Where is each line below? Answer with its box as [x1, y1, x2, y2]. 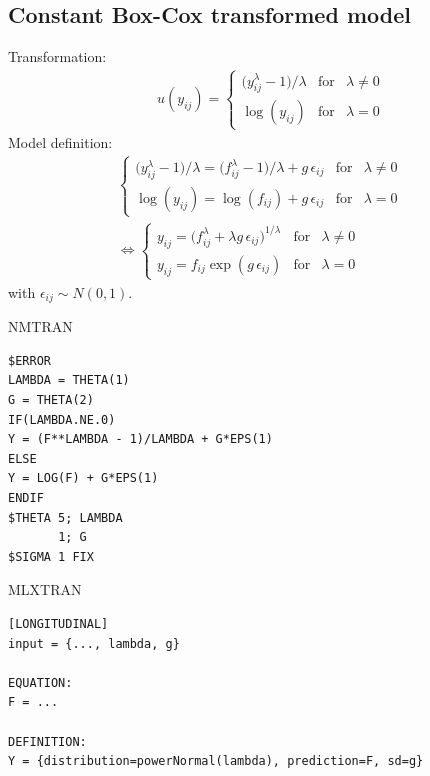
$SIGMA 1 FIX [8, 549, 94, 564]
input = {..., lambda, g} [8, 636, 180, 651]
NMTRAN [8, 316, 73, 337]
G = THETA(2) [8, 393, 94, 408]
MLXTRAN [8, 579, 82, 600]
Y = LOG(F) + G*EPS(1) [8, 471, 159, 486]
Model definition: [8, 131, 113, 152]
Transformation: [8, 46, 107, 67]
